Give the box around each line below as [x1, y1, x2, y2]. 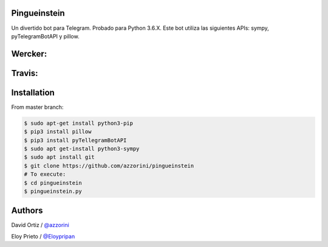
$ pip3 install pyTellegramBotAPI [24, 137, 127, 144]
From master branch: [11, 103, 64, 111]
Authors [11, 206, 43, 216]
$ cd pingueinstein [24, 179, 82, 186]
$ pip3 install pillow [24, 128, 92, 135]
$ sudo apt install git [24, 154, 95, 161]
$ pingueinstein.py [24, 187, 82, 195]
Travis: [11, 68, 38, 78]
